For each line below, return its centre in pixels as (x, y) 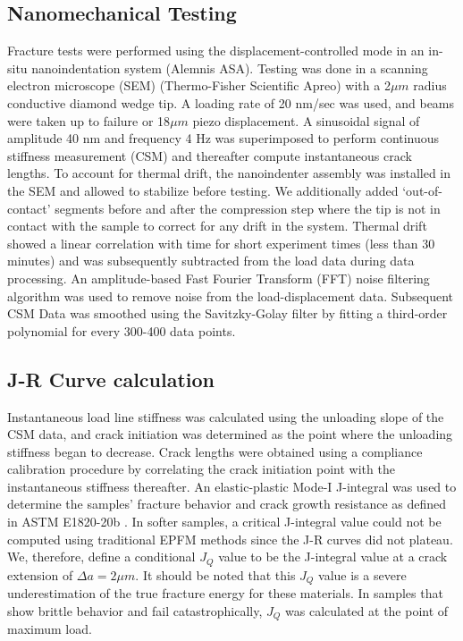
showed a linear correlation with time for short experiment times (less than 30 (221, 243)
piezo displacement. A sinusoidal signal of (306, 120)
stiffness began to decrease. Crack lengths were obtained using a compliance (215, 451)
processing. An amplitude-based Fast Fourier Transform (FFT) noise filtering (219, 278)
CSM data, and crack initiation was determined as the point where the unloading (230, 434)
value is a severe (362, 574)
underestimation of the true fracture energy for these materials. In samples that (225, 593)
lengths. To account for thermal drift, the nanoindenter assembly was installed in (229, 173)
